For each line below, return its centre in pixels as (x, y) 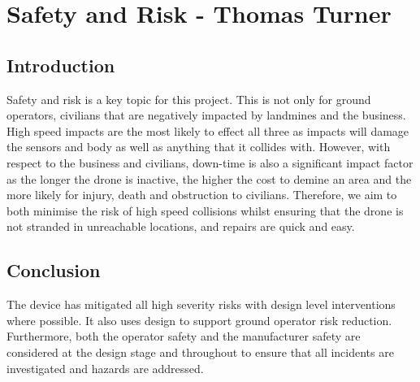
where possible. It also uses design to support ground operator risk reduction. (199, 320)
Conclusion (54, 270)
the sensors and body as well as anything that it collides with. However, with (199, 147)
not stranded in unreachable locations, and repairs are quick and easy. (181, 226)
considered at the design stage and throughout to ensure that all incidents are (200, 352)
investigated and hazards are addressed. (105, 368)
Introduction (61, 65)
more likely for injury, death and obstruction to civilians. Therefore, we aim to (202, 195)
